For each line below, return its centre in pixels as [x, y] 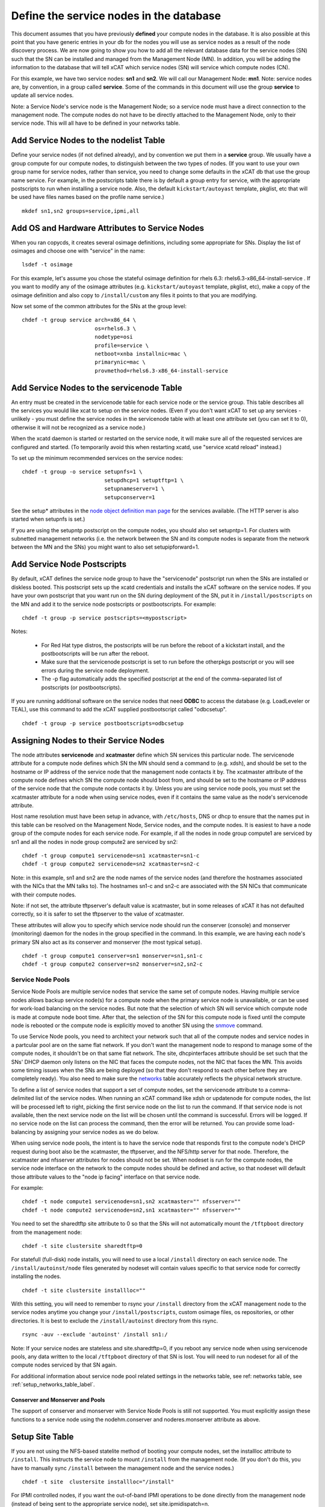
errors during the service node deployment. [95, 670]
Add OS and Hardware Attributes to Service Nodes [108, 228]
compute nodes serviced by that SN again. [64, 1365]
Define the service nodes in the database [116, 16]
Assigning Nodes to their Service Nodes [88, 741]
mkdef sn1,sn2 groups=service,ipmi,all [81, 211]
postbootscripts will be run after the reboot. [95, 653]
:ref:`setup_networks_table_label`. [53, 1385]
